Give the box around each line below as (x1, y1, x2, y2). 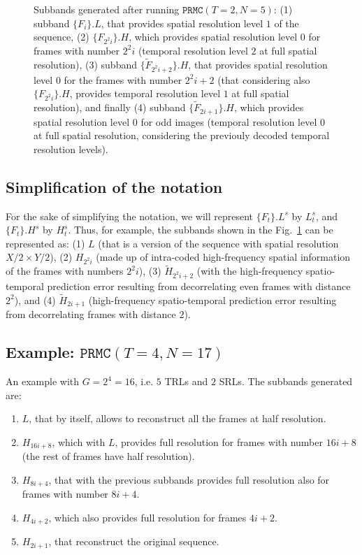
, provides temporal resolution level (69, 86, 221, 101)
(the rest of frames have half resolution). (22, 449, 195, 463)
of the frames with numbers (6, 264, 124, 278)
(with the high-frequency (196, 264, 303, 278)
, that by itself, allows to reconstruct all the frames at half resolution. (29, 411, 326, 426)
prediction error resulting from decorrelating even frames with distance (47, 279, 351, 293)
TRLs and (164, 374, 208, 389)
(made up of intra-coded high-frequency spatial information (96, 250, 351, 264)
